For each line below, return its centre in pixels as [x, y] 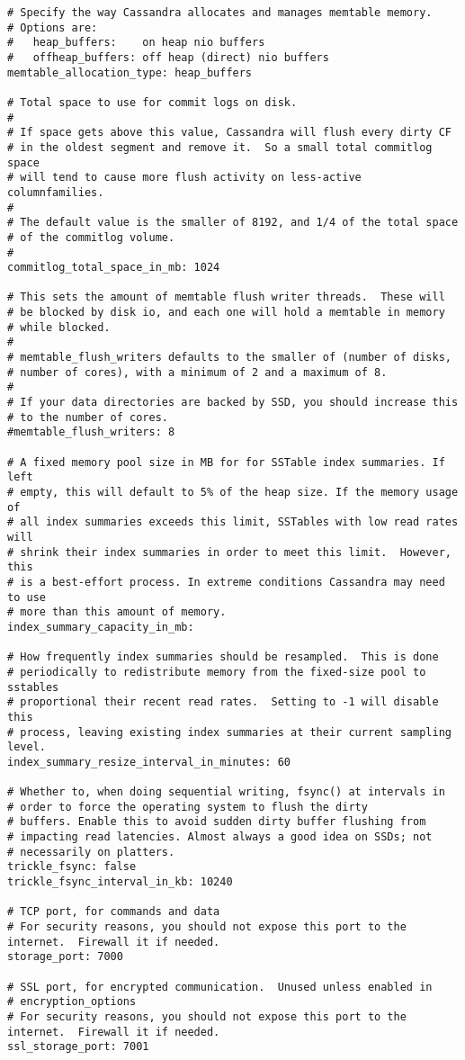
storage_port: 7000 [65, 957]
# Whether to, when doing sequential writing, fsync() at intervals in [226, 792]
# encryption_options [72, 1002]
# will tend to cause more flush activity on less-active [184, 178]
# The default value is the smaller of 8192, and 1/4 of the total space [233, 223]
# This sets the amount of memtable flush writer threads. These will [226, 297]
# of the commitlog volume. [91, 237]
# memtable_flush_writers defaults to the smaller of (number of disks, [229, 358]
